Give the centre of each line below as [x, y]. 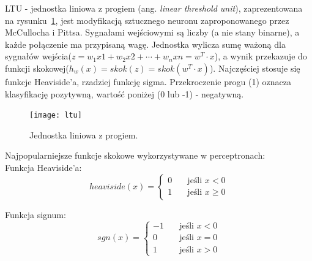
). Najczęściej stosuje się [255, 68]
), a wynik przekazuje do [261, 56]
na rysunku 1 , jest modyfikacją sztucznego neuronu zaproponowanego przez [147, 20]
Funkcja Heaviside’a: [43, 167]
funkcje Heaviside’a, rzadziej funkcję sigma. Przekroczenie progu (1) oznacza [148, 81]
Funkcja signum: [35, 214]
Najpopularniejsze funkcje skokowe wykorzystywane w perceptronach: [135, 155]
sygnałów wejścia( [39, 56]
